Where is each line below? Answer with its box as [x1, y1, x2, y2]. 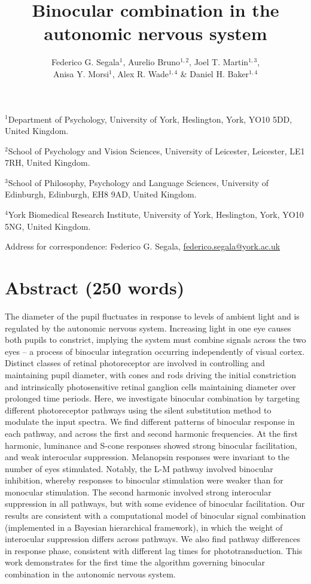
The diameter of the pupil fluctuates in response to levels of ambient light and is [5, 309, 300, 322]
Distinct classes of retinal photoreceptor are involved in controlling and [5, 357, 265, 369]
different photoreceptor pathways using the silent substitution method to [5, 403, 272, 416]
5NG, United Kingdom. [5, 220, 91, 232]
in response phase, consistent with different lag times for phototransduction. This [5, 544, 303, 556]
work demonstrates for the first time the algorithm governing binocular [5, 556, 265, 568]
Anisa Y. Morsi [53, 67, 109, 80]
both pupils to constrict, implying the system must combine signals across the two [5, 333, 306, 346]
